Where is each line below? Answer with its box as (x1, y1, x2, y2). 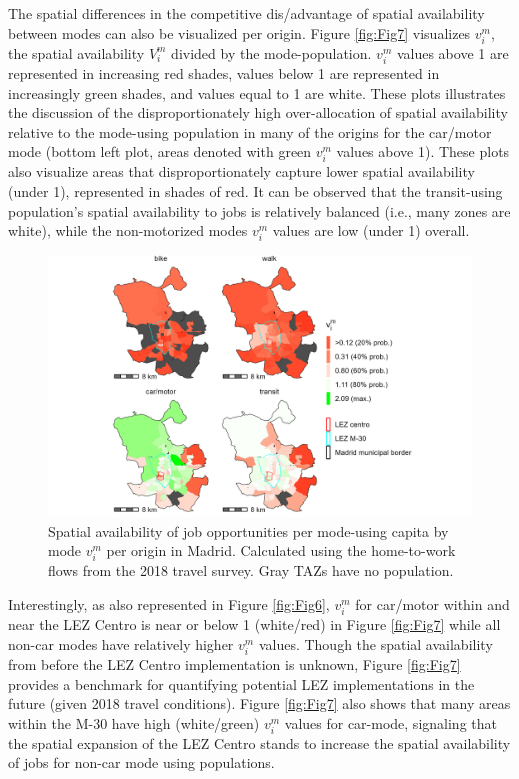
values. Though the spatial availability (258, 633, 493, 654)
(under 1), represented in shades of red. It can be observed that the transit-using (8, 181, 503, 202)
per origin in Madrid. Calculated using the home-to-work (106, 540, 456, 561)
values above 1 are (396, 42, 509, 63)
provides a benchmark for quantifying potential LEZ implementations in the (8, 673, 475, 694)
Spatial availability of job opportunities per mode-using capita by (48, 520, 449, 541)
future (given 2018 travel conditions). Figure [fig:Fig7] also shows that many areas (8, 693, 511, 714)
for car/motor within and (355, 594, 510, 614)
